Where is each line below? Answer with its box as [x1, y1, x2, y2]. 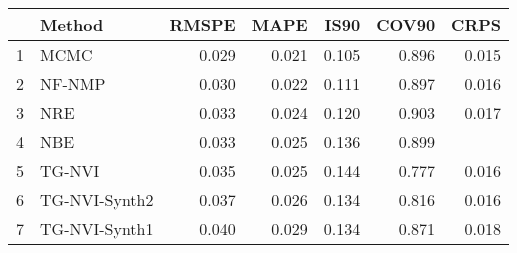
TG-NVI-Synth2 [40, 188, 154, 211]
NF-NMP [40, 72, 106, 95]
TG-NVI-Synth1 [40, 217, 154, 240]
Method [40, 13, 104, 36]
